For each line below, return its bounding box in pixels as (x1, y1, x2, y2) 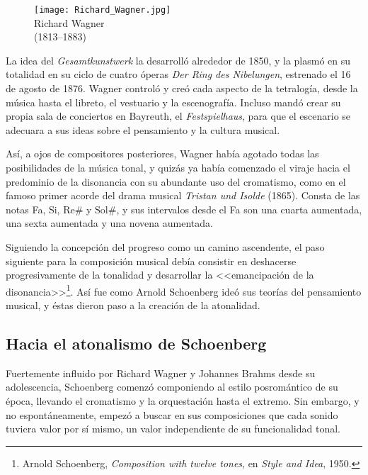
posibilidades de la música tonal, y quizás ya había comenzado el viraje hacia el (6, 160, 350, 174)
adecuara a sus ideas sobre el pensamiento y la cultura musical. (6, 122, 280, 137)
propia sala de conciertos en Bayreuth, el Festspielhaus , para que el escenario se (6, 108, 351, 123)
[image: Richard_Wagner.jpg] (34, 5, 171, 15)
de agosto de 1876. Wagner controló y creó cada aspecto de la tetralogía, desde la (6, 81, 358, 96)
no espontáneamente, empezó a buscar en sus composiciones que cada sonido (6, 407, 338, 422)
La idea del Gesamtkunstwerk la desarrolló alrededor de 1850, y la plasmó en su (6, 52, 351, 67)
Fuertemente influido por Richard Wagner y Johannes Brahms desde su (6, 365, 316, 380)
